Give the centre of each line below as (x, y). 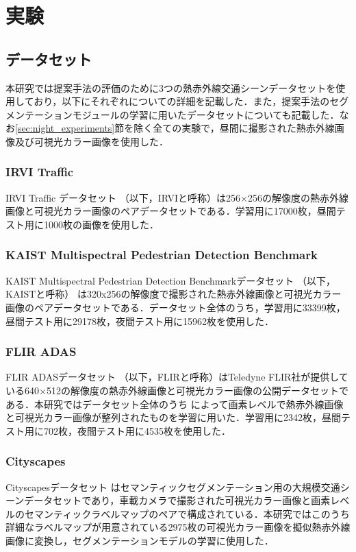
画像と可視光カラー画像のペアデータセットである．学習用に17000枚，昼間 (171, 211)
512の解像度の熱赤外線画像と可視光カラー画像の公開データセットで (197, 390)
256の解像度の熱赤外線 (298, 197)
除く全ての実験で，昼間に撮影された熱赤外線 (234, 128)
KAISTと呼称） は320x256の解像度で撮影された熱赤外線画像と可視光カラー (174, 294)
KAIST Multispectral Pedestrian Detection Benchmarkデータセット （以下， (170, 280)
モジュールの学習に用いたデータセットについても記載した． (206, 114)
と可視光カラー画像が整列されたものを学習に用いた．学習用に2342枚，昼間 (173, 417)
